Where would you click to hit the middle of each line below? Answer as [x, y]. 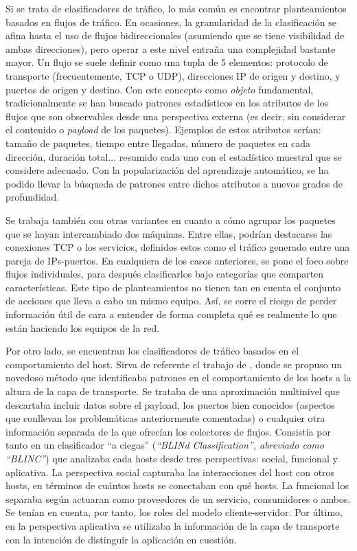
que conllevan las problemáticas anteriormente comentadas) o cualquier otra [165, 418]
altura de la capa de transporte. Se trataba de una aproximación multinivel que [173, 391]
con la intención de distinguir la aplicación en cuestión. [121, 539]
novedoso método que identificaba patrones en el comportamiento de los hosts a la [178, 378]
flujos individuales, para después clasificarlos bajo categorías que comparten [165, 274]
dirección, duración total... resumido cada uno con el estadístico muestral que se [174, 156]
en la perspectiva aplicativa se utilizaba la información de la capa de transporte [173, 525]
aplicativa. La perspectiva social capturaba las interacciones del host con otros [170, 472]
